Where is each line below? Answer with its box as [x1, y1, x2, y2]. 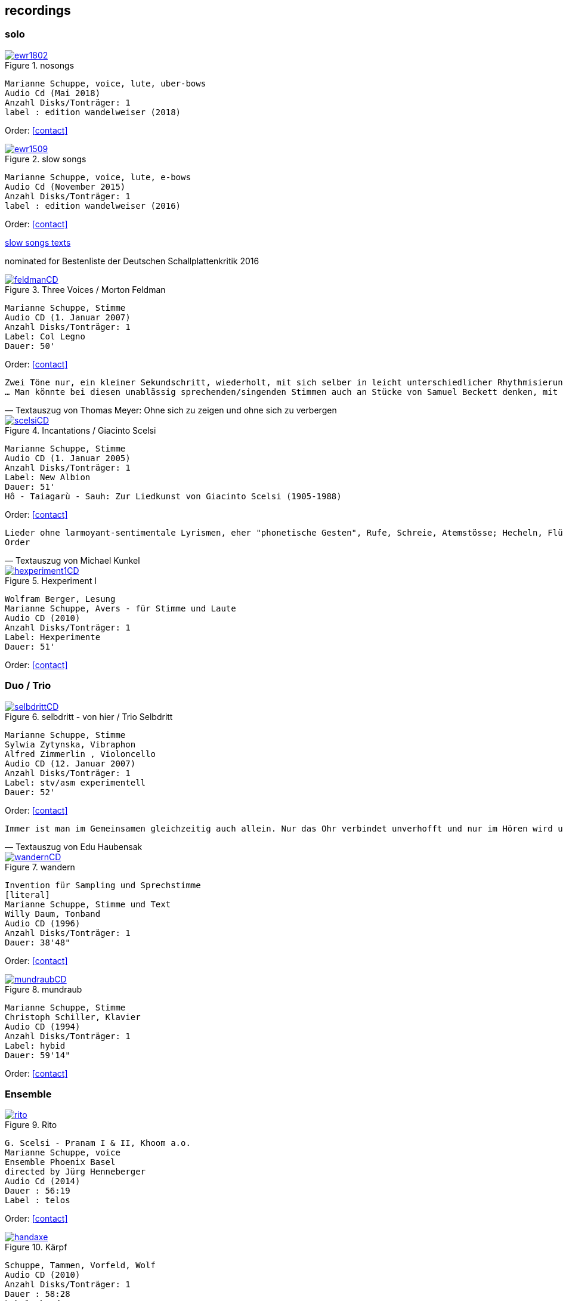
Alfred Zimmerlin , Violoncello [5, 749, 156, 759]
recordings [5, 3, 71, 18]
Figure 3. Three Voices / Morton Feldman [5, 284, 166, 295]
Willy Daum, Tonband [5, 908, 101, 919]
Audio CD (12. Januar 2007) [5, 758, 136, 768]
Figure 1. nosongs [5, 60, 75, 70]
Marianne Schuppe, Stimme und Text [5, 899, 171, 909]
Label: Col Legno [5, 331, 85, 341]
